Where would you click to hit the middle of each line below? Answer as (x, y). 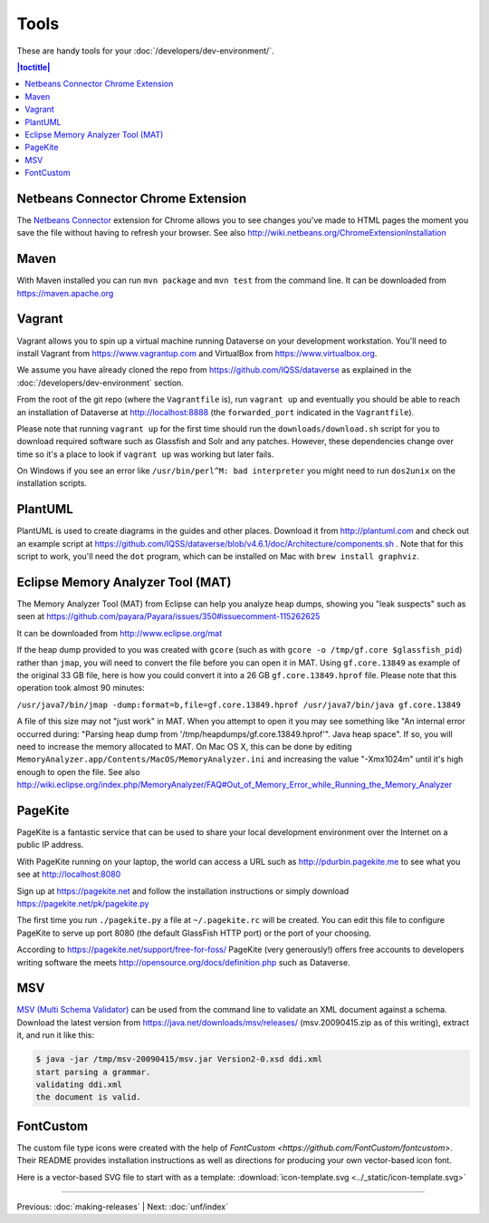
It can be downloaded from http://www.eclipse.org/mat (120, 633)
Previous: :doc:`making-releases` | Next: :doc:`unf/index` (122, 1207)
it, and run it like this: (56, 1035)
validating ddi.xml (79, 1085)
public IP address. (50, 845)
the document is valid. (89, 1097)
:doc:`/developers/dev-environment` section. (101, 383)
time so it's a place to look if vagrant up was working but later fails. (145, 454)
